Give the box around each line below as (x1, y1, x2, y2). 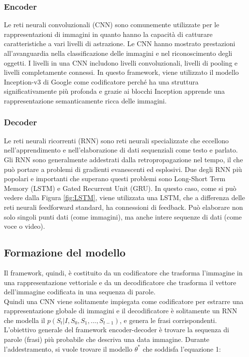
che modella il (4, 315, 45, 325)
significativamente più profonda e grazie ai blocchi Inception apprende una (4, 86, 225, 96)
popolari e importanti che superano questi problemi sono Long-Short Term (4, 173, 226, 184)
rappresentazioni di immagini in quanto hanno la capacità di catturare (4, 29, 213, 39)
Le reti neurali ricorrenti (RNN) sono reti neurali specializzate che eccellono (4, 135, 229, 145)
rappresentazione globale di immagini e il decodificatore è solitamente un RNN (4, 306, 237, 316)
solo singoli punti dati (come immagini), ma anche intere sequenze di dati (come (4, 211, 242, 221)
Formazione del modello (4, 245, 126, 260)
